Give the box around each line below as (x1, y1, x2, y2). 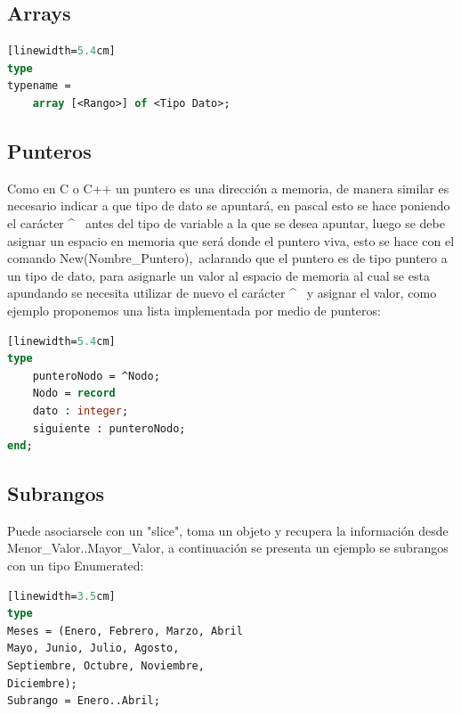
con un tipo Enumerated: (7, 556, 144, 575)
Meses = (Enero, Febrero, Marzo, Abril (7, 624, 243, 637)
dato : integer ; (32, 404, 129, 417)
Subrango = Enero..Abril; (7, 694, 160, 708)
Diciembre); (7, 677, 77, 690)
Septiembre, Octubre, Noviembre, (7, 660, 205, 673)
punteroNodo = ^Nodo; (32, 369, 160, 382)
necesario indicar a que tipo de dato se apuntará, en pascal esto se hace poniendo (7, 196, 450, 215)
